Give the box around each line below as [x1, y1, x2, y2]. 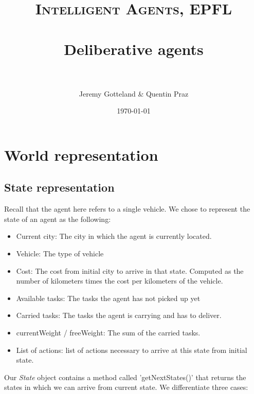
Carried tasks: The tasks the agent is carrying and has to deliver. [16, 310, 222, 321]
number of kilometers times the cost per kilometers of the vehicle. [16, 275, 223, 286]
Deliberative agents [64, 38, 204, 59]
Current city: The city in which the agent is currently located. [16, 231, 212, 241]
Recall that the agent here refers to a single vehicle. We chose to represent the [4, 203, 250, 214]
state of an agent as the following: [4, 213, 111, 224]
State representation [4, 179, 115, 195]
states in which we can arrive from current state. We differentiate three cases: [4, 382, 248, 392]
